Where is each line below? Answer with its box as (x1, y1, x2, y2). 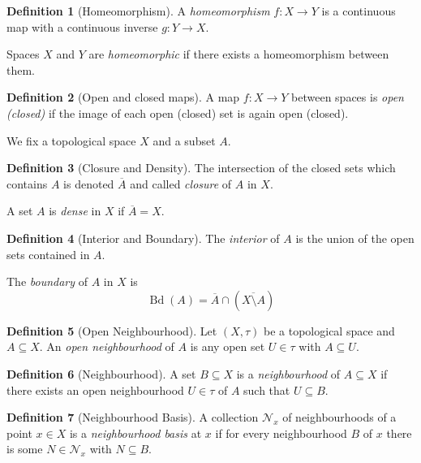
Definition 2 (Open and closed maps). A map (6, 89, 240, 106)
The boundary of (6, 273, 88, 290)
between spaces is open (291, 89, 404, 106)
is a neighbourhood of (236, 365, 341, 382)
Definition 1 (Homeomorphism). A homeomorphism (6, 2, 270, 19)
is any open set (190, 338, 265, 355)
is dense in (49, 202, 101, 219)
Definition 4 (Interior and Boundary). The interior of (6, 229, 280, 246)
